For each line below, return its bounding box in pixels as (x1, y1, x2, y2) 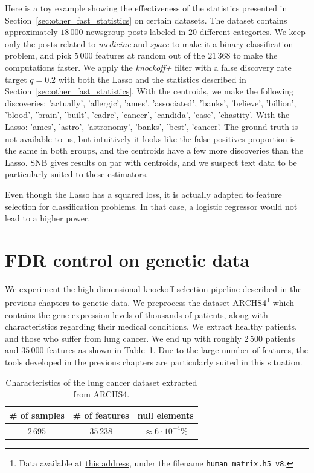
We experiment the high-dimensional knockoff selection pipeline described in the (5, 282, 302, 295)
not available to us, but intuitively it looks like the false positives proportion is (5, 132, 296, 145)
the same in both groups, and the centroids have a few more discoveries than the (5, 144, 304, 157)
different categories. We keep (199, 25, 306, 38)
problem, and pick (5, 49, 72, 62)
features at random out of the (95, 49, 205, 62)
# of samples (9, 408, 65, 421)
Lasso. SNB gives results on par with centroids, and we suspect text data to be (5, 155, 297, 168)
